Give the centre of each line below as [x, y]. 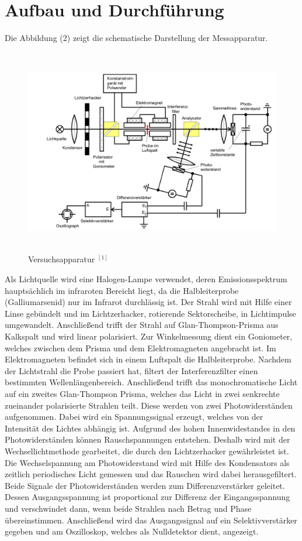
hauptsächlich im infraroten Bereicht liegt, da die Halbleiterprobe [122, 290]
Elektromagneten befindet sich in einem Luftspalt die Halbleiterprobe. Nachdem [148, 359]
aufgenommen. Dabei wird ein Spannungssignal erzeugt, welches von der [134, 417]
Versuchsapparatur [62, 259]
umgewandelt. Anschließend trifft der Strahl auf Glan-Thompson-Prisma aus [142, 325]
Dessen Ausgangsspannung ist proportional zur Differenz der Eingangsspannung [147, 497]
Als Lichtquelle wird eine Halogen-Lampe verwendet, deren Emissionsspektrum [146, 279]
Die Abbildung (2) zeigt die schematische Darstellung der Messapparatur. [136, 38]
